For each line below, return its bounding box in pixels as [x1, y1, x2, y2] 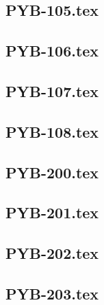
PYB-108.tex [5, 120, 99, 142]
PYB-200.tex [5, 161, 99, 182]
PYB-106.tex [5, 40, 99, 61]
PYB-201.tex [5, 202, 99, 223]
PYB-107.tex [5, 80, 99, 101]
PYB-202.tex [5, 242, 99, 264]
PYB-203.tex [5, 282, 99, 304]
